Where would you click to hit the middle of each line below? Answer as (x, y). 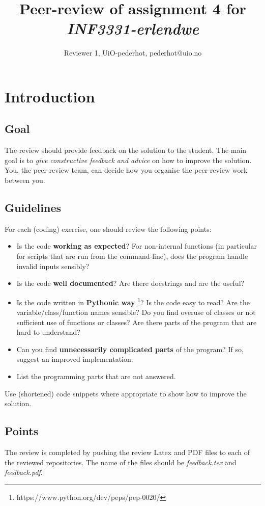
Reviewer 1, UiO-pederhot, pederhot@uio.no (133, 53)
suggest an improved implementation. (75, 359)
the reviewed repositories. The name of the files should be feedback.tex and (121, 462)
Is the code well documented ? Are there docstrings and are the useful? (130, 283)
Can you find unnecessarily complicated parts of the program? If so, (130, 349)
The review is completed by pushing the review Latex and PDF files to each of (127, 452)
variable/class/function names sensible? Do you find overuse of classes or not (136, 312)
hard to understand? (48, 332)
